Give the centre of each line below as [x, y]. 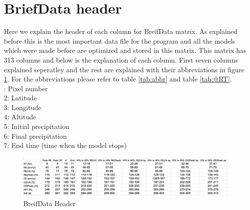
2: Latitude [20, 98]
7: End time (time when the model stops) [65, 145]
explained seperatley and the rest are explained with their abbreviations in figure [124, 69]
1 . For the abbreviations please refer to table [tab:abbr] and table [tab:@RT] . [118, 79]
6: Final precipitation [35, 136]
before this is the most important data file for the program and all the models [120, 40]
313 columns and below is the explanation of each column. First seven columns [121, 59]
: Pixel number [26, 88]
